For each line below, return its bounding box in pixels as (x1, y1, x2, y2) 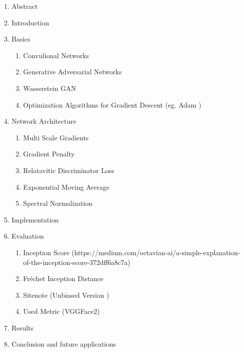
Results (11, 322, 34, 332)
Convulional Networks (23, 50, 89, 60)
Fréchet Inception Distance (23, 273, 103, 284)
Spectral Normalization (23, 198, 93, 208)
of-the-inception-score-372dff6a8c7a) (23, 257, 131, 267)
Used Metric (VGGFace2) (23, 306, 100, 316)
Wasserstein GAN (23, 83, 77, 93)
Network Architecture (11, 116, 77, 126)
